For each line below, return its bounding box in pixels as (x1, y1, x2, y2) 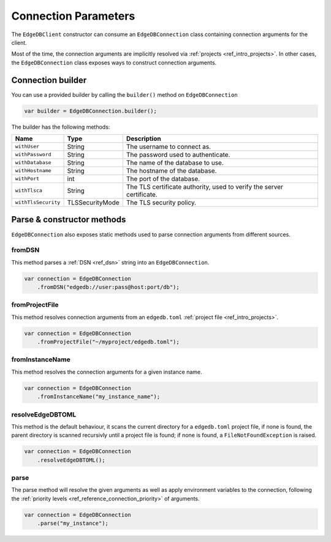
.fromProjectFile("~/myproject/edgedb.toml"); (37, 339, 180, 345)
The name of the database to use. (126, 158, 224, 167)
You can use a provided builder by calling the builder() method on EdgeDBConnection (11, 91, 238, 98)
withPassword (15, 151, 51, 158)
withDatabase (15, 159, 51, 166)
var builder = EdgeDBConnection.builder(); (24, 107, 158, 115)
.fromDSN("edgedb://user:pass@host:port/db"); (37, 284, 180, 291)
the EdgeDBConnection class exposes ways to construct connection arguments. (11, 59, 217, 66)
